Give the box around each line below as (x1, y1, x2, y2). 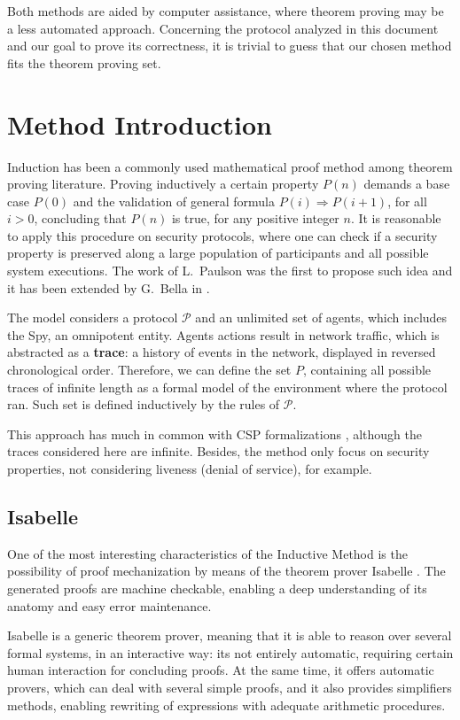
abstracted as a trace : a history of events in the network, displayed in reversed (7, 343, 436, 361)
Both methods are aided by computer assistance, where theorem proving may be (7, 2, 444, 19)
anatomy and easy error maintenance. (7, 596, 212, 615)
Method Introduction (7, 105, 272, 142)
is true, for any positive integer (171, 209, 339, 228)
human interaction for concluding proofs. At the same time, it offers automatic (7, 661, 434, 679)
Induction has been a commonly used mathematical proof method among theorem (7, 157, 453, 175)
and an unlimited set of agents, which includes (195, 308, 448, 327)
